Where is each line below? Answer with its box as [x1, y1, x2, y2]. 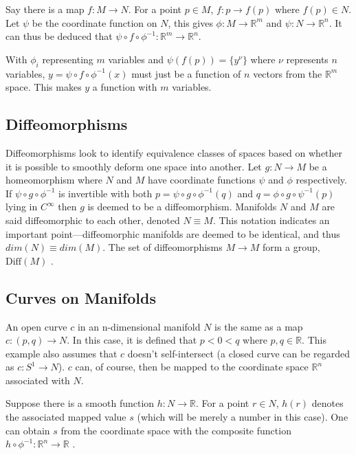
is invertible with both [58, 186, 153, 200]
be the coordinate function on [32, 15, 157, 30]
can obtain [5, 423, 50, 437]
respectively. [296, 173, 347, 187]
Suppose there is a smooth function [5, 396, 155, 410]
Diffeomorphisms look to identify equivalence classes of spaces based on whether [5, 145, 343, 159]
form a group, [263, 240, 320, 254]
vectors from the [253, 66, 322, 80]
